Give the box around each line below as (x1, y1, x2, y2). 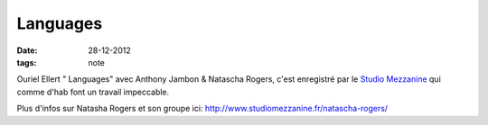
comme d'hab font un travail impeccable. (16, 86, 170, 97)
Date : (16, 45, 38, 56)
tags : (16, 57, 37, 67)
